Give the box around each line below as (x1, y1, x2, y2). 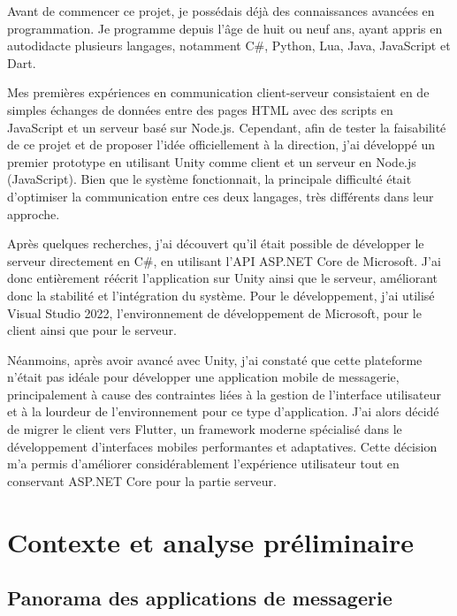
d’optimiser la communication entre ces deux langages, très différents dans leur (7, 186, 434, 205)
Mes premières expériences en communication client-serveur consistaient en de (7, 83, 430, 102)
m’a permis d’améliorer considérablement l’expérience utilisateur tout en (7, 454, 400, 473)
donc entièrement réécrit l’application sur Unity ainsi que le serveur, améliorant (7, 269, 438, 287)
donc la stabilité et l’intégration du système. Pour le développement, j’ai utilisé (7, 285, 435, 304)
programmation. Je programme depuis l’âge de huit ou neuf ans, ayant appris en (7, 19, 443, 37)
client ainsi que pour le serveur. (7, 321, 177, 339)
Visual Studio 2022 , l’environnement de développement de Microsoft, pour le (7, 303, 422, 322)
